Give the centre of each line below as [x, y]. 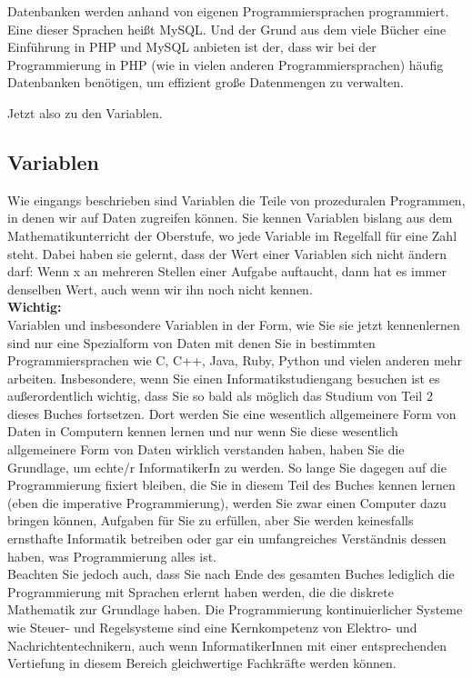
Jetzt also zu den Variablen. [85, 112]
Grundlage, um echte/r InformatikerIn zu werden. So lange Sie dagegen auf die [227, 467]
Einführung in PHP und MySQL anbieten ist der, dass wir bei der [192, 47]
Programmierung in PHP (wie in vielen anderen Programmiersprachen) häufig [226, 64]
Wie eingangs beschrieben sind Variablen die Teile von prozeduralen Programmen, [236, 199]
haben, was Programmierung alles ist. [112, 556]
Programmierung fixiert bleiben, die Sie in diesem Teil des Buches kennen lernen [231, 485]
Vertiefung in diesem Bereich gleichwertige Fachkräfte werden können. [202, 663]
